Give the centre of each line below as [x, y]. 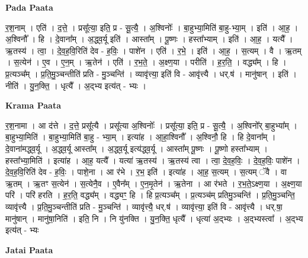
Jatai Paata [29, 249]
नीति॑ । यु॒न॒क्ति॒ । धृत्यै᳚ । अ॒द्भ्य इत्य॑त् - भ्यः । [76, 85]
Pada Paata [29, 7]
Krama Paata [33, 105]
